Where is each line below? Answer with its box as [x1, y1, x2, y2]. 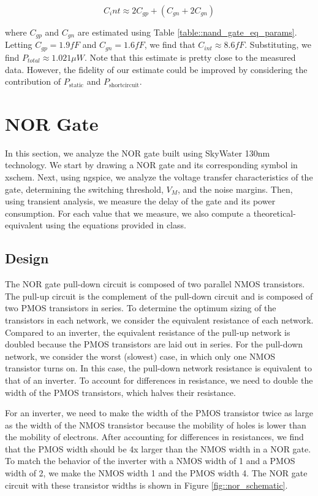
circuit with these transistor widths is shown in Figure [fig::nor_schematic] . [5, 478, 288, 491]
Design [5, 249, 49, 268]
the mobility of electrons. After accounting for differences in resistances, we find [5, 430, 304, 443]
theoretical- [253, 206, 296, 219]
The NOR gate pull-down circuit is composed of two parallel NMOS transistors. [5, 277, 305, 290]
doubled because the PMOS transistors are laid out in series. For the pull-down [5, 338, 303, 351]
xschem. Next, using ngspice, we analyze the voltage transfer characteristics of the [5, 171, 313, 183]
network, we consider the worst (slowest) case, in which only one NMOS [5, 349, 276, 362]
